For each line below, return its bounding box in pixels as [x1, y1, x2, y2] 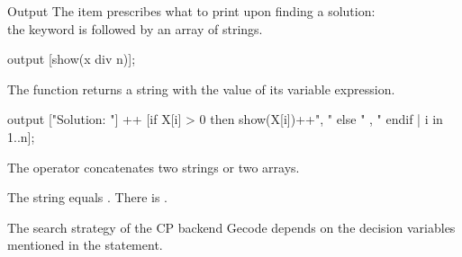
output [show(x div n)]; [7, 49, 136, 68]
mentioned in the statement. [7, 235, 163, 254]
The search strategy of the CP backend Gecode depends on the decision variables [7, 217, 456, 236]
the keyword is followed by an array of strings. [7, 19, 263, 38]
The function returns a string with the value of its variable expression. [7, 79, 395, 98]
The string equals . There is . [7, 188, 168, 207]
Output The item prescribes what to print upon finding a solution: [7, 2, 376, 20]
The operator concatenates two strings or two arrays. [7, 157, 300, 176]
